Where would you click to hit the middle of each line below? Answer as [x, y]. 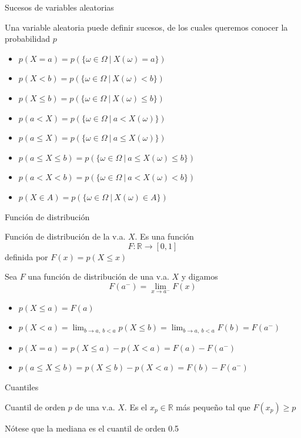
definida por [26, 256]
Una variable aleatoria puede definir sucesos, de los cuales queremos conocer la [146, 27]
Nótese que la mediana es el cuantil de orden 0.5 [92, 428]
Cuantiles [22, 386]
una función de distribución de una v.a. [98, 276]
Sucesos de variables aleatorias [59, 7]
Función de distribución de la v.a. [65, 236]
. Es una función [164, 236]
